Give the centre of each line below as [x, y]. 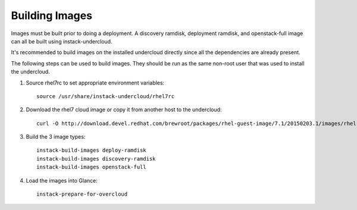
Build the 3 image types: [56, 137]
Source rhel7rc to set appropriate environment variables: [95, 83]
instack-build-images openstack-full [92, 167]
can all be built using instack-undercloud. [62, 41]
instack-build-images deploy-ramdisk [92, 151]
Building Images [51, 15]
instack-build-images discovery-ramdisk [96, 159]
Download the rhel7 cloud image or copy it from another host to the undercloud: [124, 109]
